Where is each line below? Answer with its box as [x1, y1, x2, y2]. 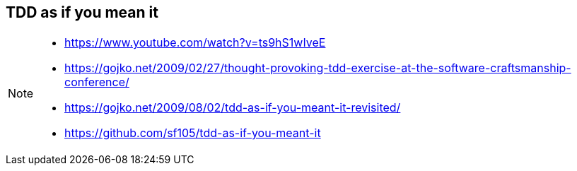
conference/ [64, 75, 129, 90]
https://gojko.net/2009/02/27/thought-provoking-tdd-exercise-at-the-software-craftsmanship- [64, 61, 571, 76]
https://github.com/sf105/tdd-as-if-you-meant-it [64, 126, 321, 141]
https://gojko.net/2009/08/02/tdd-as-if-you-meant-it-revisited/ [64, 100, 401, 115]
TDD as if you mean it [6, 4, 158, 21]
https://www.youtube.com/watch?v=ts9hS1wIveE [64, 35, 326, 50]
